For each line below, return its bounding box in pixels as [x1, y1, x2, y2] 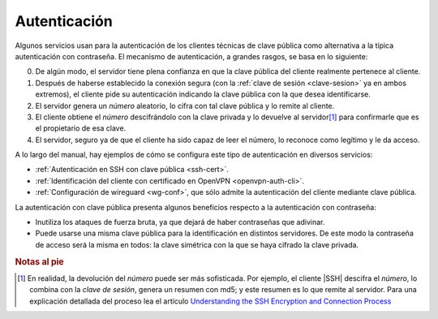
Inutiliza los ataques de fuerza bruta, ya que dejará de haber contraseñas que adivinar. [35, 218, 325, 227]
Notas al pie [15, 256, 64, 267]
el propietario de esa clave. [35, 123, 127, 133]
